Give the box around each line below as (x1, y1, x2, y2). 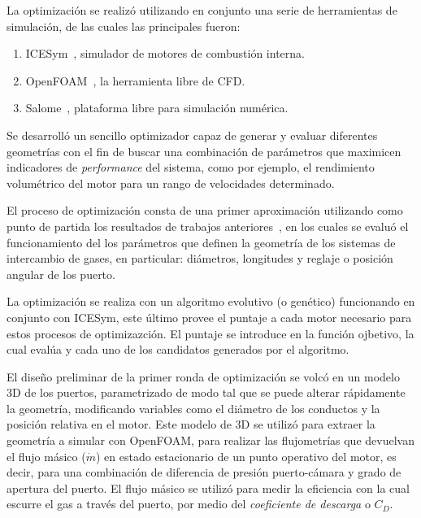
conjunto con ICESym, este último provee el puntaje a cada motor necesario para (7, 308, 412, 325)
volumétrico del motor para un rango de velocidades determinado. (7, 174, 335, 191)
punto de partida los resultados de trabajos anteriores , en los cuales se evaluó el (7, 217, 409, 234)
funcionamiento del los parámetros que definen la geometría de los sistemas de (7, 233, 396, 250)
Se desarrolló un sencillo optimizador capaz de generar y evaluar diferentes (7, 126, 378, 143)
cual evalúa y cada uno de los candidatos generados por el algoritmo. (7, 341, 349, 358)
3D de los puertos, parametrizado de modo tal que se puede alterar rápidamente (7, 384, 406, 401)
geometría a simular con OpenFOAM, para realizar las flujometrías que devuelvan (7, 432, 414, 449)
